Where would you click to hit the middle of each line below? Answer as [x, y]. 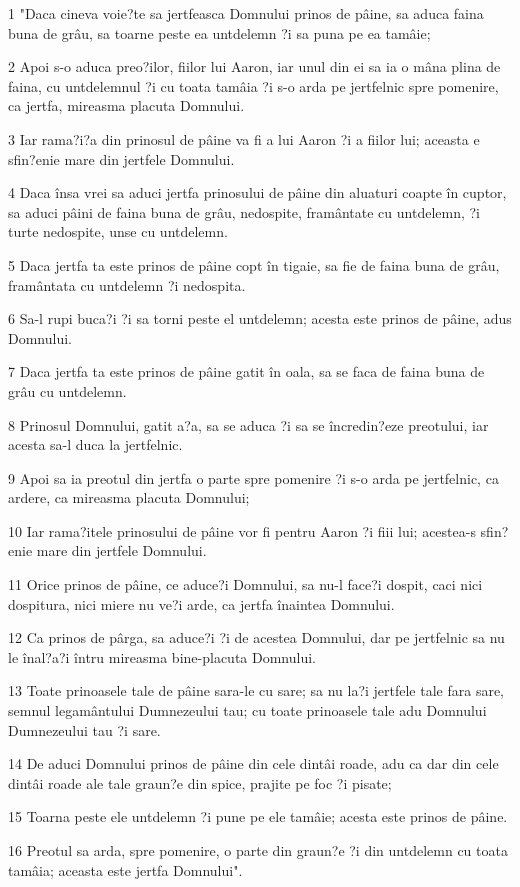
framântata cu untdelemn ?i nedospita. [127, 284]
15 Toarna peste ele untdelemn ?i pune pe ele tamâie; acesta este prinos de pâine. [258, 816]
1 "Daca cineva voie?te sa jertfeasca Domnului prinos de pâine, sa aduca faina [246, 13]
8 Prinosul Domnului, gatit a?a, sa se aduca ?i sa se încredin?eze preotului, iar [248, 424]
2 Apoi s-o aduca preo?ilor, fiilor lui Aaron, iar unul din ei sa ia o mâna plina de [254, 66]
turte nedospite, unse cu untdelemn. [118, 231]
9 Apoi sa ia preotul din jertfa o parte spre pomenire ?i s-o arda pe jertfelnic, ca [253, 477]
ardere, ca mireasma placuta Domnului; [129, 497]
